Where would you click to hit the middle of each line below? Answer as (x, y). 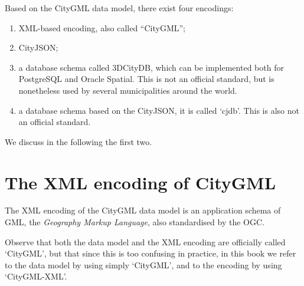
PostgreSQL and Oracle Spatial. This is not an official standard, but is (146, 79)
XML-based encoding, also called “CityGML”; (102, 27)
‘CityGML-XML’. (36, 276)
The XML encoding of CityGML (140, 182)
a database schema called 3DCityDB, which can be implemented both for (151, 67)
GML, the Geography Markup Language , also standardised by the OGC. (135, 222)
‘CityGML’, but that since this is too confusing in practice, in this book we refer (151, 253)
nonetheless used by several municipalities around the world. (128, 90)
